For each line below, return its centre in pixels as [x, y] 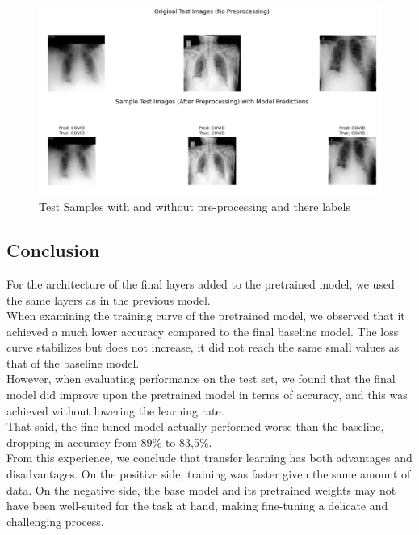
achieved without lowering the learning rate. [115, 410]
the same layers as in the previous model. [109, 299]
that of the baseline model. [73, 362]
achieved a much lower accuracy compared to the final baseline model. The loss [203, 331]
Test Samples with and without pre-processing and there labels [195, 206]
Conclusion [53, 250]
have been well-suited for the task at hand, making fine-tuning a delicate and [197, 506]
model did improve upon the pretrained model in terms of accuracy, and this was [207, 395]
